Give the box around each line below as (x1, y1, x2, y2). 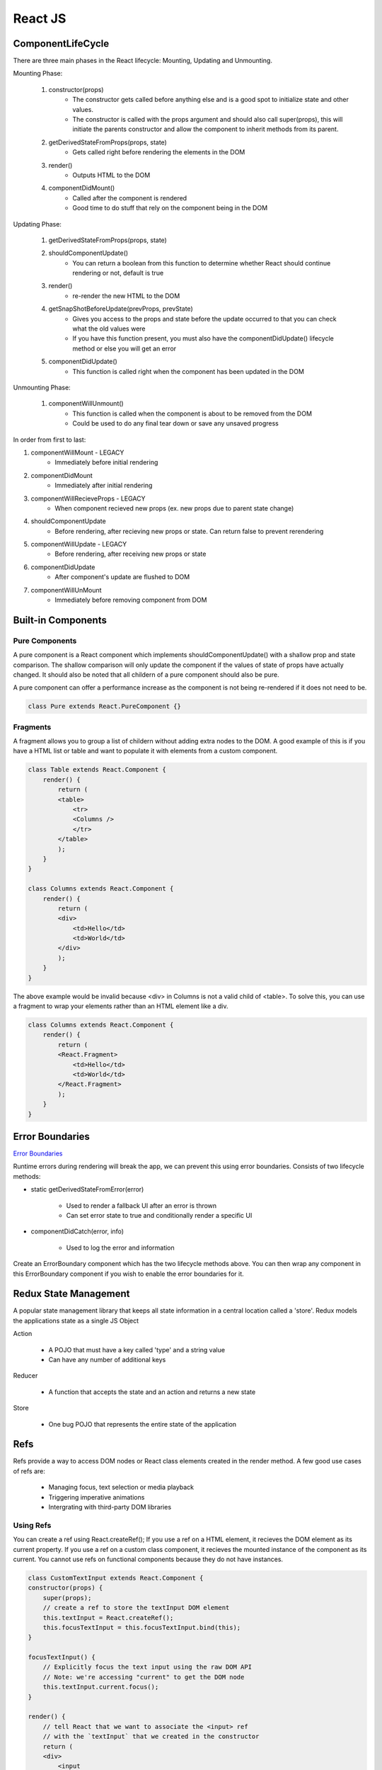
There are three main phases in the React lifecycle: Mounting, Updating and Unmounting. (13, 57, 272, 65)
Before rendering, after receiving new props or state (54, 549, 207, 559)
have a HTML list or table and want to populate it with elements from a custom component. (13, 747, 278, 755)
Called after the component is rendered (72, 193, 187, 202)
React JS (13, 11, 66, 26)
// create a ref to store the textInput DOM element (42, 1604, 230, 1612)
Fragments (13, 722, 52, 732)
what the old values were (72, 324, 146, 333)
